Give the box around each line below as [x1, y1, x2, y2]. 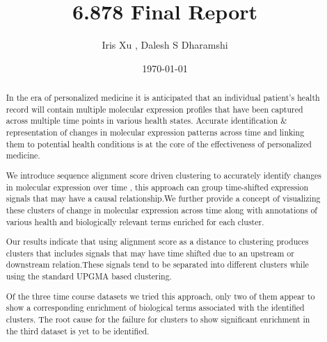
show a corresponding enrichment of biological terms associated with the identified [6, 302, 305, 313]
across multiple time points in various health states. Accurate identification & [6, 115, 287, 127]
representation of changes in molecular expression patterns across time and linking [6, 127, 305, 138]
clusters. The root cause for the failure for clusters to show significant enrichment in [6, 313, 310, 325]
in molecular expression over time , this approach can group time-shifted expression [6, 181, 309, 193]
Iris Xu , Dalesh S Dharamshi [102, 38, 228, 52]
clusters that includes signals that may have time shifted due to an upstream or [6, 247, 294, 259]
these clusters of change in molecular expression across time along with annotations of [6, 204, 317, 215]
